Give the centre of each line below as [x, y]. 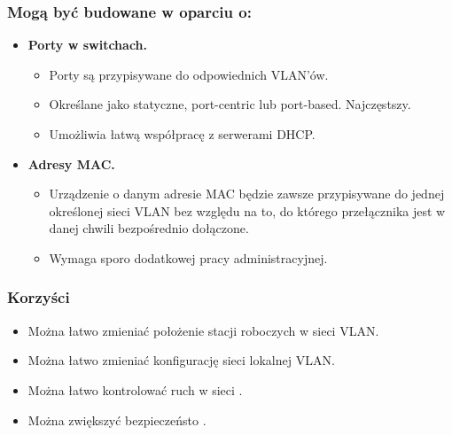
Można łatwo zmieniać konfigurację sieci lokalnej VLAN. [181, 360]
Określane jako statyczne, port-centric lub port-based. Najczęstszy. [230, 104]
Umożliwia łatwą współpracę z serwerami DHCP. [182, 134]
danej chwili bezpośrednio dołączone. [149, 228]
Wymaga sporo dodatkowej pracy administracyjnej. [188, 257]
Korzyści [39, 297]
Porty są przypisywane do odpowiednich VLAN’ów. [189, 74]
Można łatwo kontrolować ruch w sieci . [135, 389]
